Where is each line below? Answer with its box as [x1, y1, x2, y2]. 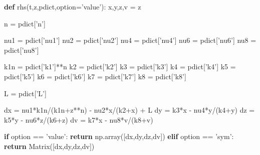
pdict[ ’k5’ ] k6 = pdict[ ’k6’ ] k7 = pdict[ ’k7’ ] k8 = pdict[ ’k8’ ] [4, 71, 186, 81]
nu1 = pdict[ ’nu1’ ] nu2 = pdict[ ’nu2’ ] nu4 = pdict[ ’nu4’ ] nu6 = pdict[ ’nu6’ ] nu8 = [4, 35, 256, 45]
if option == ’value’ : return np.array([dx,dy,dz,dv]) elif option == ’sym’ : [4, 131, 234, 142]
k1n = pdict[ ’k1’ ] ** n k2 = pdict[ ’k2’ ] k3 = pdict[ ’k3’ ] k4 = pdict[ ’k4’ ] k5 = [4, 61, 236, 72]
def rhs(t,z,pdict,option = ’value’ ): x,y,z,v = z [4, 1, 141, 11]
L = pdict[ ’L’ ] [4, 88, 47, 98]
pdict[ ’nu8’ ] [4, 44, 39, 55]
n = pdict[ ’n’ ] [4, 18, 46, 28]
